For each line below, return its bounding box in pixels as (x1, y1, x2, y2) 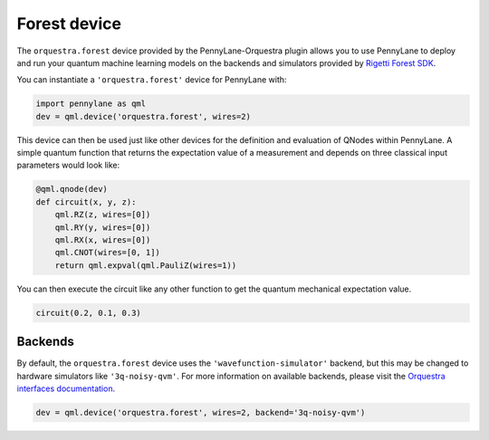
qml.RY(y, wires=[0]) (54, 222, 151, 233)
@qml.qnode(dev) (35, 184, 109, 195)
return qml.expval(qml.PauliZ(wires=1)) (54, 260, 237, 271)
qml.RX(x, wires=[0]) (54, 235, 151, 245)
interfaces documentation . (16, 383, 116, 394)
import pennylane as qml (35, 99, 147, 109)
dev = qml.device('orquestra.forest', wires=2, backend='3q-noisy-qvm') (35, 407, 366, 418)
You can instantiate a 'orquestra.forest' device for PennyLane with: (16, 74, 287, 85)
